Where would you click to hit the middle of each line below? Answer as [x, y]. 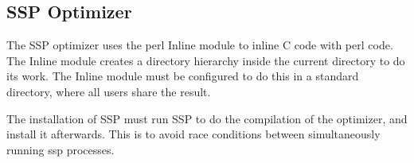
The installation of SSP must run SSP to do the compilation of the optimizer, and [207, 118]
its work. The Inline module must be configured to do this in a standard [183, 76]
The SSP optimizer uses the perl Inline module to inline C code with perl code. [200, 45]
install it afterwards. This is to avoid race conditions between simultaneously [193, 134]
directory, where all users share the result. [109, 91]
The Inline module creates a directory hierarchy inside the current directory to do [206, 60]
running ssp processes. [61, 149]
